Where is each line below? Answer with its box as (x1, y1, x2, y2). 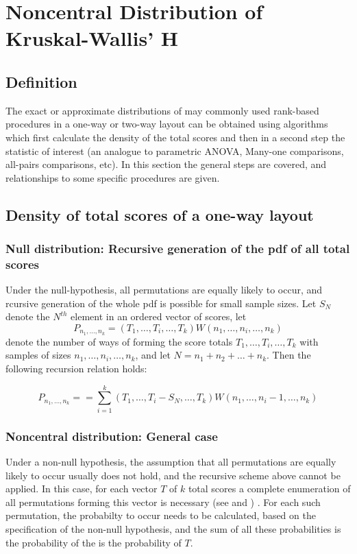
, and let (135, 348, 171, 362)
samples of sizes (5, 348, 71, 362)
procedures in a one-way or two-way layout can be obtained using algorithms (5, 117, 328, 131)
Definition (5, 71, 77, 92)
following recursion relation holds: (5, 361, 147, 376)
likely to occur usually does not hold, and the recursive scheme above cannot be (5, 468, 341, 482)
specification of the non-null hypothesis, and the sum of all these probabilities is (5, 521, 341, 535)
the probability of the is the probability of (5, 535, 182, 549)
